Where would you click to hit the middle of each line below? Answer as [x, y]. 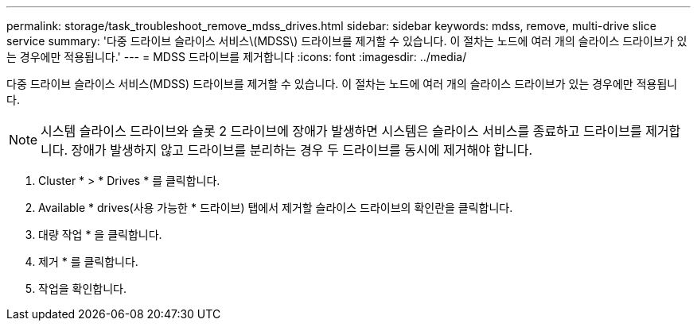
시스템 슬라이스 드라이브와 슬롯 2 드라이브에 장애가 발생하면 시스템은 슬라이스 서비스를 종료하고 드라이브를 [341, 131]
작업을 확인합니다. [83, 289]
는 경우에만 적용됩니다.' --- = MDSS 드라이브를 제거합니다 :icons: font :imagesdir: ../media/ [237, 57]
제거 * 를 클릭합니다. [88, 262]
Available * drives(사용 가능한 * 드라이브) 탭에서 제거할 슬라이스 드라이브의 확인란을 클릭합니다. [276, 208]
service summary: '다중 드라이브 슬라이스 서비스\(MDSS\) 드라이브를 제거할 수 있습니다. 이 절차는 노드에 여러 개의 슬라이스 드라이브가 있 [347, 41]
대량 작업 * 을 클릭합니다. [100, 235]
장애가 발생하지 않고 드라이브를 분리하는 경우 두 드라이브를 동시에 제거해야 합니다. [302, 150]
